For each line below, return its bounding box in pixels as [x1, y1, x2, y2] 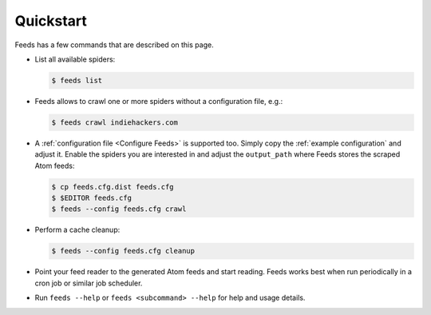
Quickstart [14, 12, 88, 30]
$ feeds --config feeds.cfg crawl [51, 205, 187, 213]
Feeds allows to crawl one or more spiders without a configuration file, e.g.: [34, 96, 283, 106]
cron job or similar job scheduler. [34, 278, 143, 288]
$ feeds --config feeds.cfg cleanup [51, 246, 196, 256]
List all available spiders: [34, 54, 116, 64]
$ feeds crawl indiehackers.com [51, 118, 179, 127]
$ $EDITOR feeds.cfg [51, 193, 132, 203]
